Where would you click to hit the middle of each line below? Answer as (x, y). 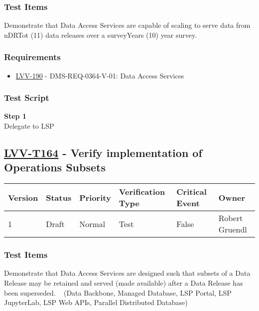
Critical (192, 192)
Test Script (27, 98)
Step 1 (15, 116)
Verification (142, 192)
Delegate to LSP (29, 126)
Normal (92, 224)
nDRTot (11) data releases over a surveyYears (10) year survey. (101, 35)
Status (59, 197)
